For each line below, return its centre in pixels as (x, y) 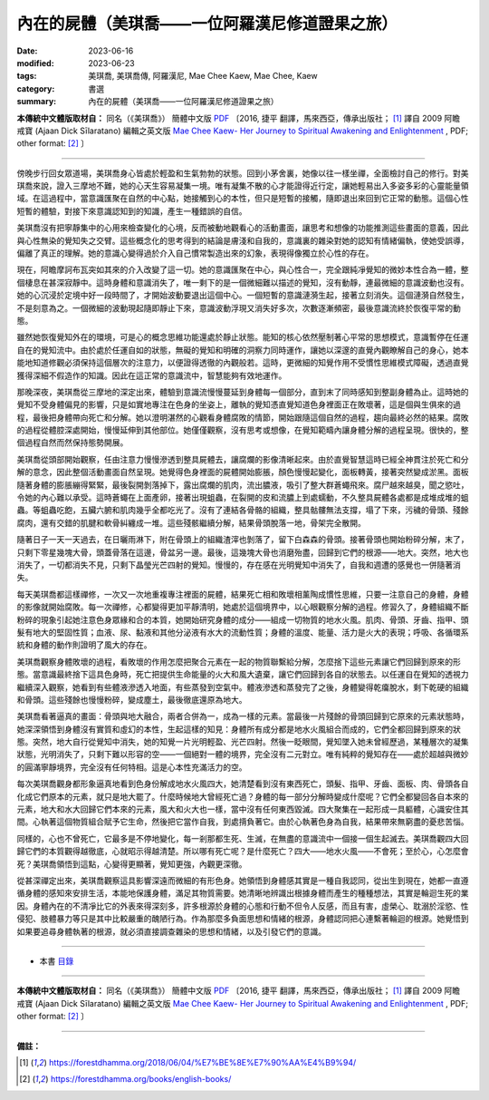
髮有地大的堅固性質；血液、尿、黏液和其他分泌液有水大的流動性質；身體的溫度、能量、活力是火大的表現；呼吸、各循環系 (243, 632)
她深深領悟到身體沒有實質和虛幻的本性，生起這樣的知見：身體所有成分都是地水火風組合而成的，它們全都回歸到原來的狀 (239, 729)
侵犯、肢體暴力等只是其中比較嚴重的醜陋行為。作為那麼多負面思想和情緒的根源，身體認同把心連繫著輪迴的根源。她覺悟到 (243, 919)
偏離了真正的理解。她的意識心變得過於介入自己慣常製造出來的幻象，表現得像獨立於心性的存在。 (195, 253)
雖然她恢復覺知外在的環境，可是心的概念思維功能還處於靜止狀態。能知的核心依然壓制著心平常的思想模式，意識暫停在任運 (243, 337)
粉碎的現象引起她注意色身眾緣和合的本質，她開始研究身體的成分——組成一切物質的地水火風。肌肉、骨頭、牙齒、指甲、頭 (243, 619)
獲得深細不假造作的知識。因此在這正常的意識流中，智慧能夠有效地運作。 (152, 375)
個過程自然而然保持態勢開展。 (72, 443)
